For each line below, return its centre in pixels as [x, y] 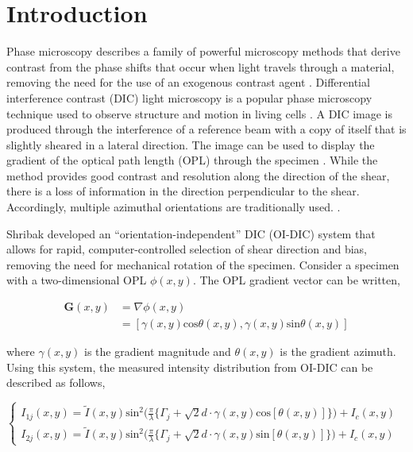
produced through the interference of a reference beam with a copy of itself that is [206, 129]
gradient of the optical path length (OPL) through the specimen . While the [192, 160]
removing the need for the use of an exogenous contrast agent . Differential [188, 82]
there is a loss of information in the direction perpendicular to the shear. [183, 191]
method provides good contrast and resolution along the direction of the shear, [198, 175]
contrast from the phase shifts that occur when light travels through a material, [201, 66]
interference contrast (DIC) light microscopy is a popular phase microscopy [189, 97]
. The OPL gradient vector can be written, [296, 280]
